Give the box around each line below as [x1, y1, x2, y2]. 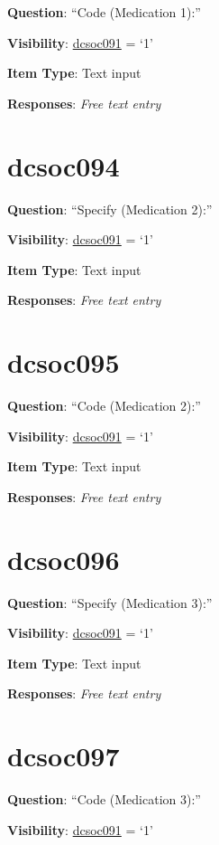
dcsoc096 [7, 540, 120, 577]
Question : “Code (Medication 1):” [7, 3, 201, 21]
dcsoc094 [7, 147, 120, 184]
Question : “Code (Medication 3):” [7, 790, 201, 808]
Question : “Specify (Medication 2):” [7, 199, 213, 218]
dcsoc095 [7, 344, 120, 381]
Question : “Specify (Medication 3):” [7, 593, 213, 612]
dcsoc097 [7, 737, 120, 774]
